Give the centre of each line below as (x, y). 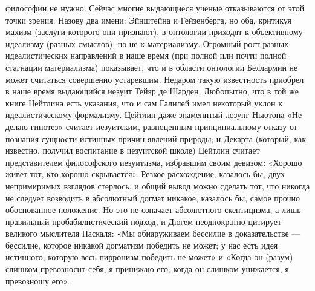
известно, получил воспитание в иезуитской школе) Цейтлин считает (133, 150)
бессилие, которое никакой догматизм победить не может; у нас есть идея (142, 245)
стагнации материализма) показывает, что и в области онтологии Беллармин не (152, 67)
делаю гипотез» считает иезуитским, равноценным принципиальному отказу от (151, 126)
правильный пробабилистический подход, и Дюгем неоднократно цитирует (144, 221)
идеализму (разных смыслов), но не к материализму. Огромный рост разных (147, 43)
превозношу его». (37, 280)
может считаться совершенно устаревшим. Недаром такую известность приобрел (155, 79)
